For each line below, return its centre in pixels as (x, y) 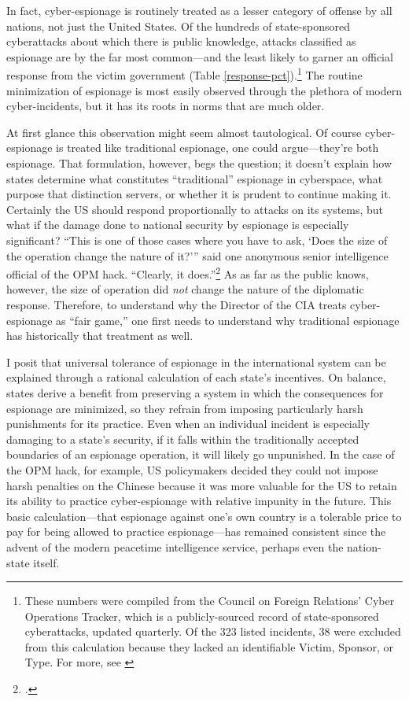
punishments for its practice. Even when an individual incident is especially (188, 424)
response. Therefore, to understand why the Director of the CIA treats (177, 304)
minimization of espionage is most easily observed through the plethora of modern (204, 90)
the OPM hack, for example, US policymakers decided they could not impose (192, 469)
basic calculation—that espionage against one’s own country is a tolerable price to (204, 516)
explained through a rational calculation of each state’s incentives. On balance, (196, 377)
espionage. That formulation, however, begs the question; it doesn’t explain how (199, 163)
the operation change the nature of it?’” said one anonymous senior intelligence (197, 255)
